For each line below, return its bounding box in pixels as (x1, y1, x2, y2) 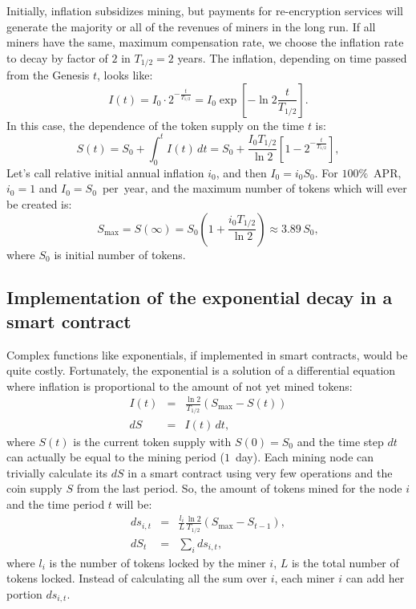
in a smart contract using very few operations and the (127, 464, 393, 481)
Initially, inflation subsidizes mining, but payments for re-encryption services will (6, 2, 403, 18)
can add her (345, 570, 405, 587)
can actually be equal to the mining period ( (6, 449, 224, 465)
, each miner (274, 570, 335, 587)
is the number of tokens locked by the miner (49, 554, 266, 570)
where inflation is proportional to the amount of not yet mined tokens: (6, 377, 353, 394)
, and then (216, 164, 267, 181)
